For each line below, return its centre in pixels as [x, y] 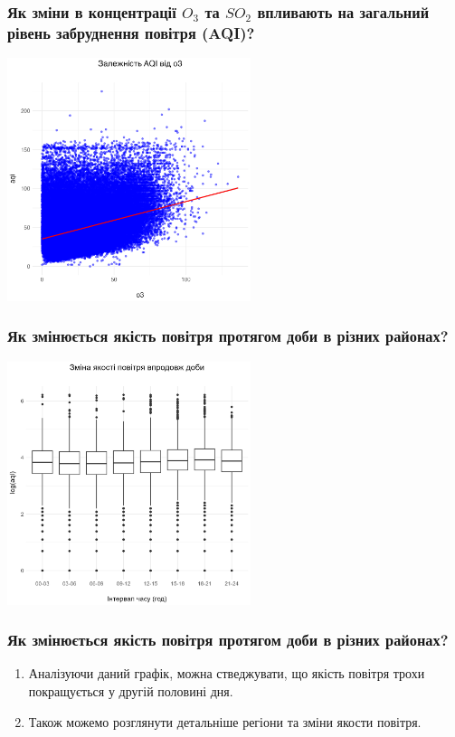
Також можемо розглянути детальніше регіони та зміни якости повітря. [225, 721]
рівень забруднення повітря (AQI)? [131, 32]
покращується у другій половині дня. [131, 690]
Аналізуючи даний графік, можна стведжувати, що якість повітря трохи [227, 673]
